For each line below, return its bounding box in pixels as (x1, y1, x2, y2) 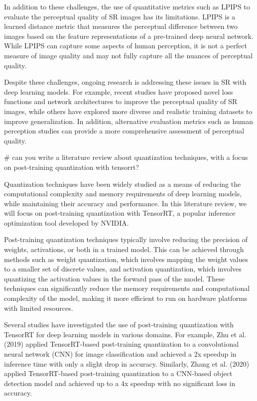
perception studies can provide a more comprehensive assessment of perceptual (4, 126, 245, 136)
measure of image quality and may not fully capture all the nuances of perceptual (4, 50, 253, 60)
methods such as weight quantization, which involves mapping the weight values (4, 254, 248, 264)
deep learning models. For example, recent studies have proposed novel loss (4, 86, 233, 97)
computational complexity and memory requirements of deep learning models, (4, 188, 242, 199)
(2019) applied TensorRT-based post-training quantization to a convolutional (4, 339, 239, 349)
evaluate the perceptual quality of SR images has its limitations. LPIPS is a (4, 11, 236, 21)
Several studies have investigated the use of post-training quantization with (4, 319, 234, 330)
